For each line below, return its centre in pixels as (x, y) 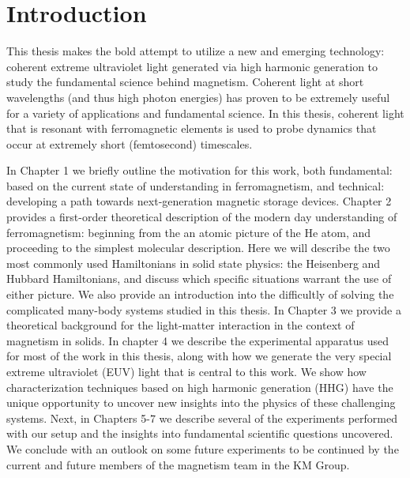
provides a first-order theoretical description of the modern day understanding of (202, 217)
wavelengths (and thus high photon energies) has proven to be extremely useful (198, 97)
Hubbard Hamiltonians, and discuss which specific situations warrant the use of (199, 279)
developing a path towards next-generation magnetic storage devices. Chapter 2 (199, 201)
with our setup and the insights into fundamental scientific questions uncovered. (200, 433)
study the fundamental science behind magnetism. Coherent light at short (185, 82)
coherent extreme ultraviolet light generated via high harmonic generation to (192, 66)
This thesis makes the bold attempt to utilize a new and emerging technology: (196, 51)
